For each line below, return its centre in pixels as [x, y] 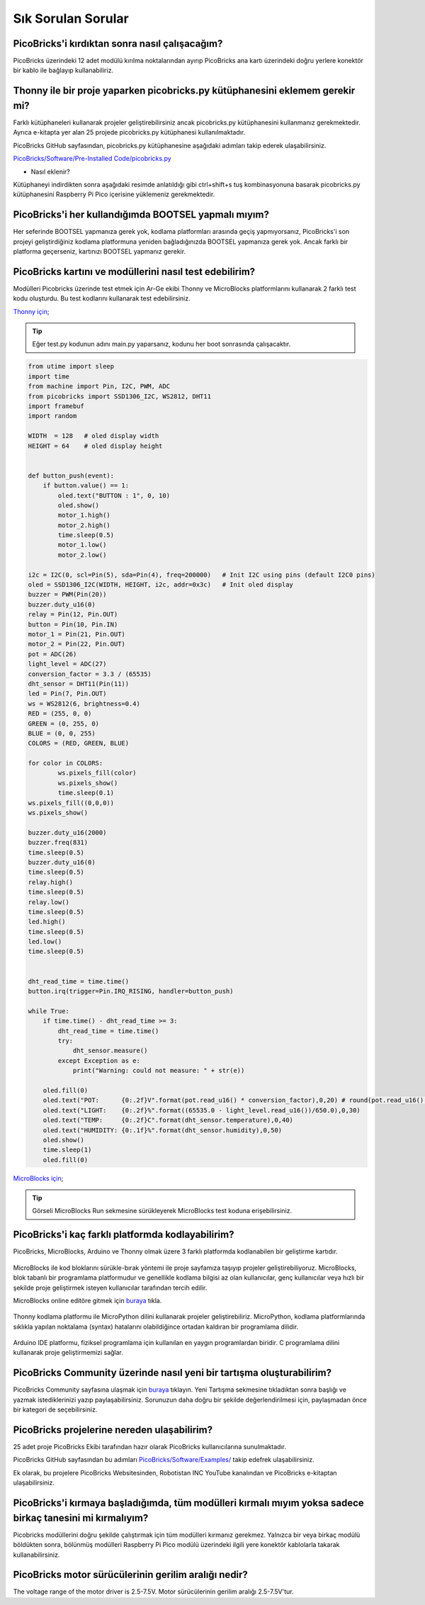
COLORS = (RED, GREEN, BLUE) [79, 743]
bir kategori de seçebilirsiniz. [55, 1409]
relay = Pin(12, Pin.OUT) [73, 614]
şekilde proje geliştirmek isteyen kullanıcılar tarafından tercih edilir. [110, 1288]
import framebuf [56, 406]
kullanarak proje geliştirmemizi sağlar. [68, 1353]
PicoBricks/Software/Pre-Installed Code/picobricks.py [92, 159]
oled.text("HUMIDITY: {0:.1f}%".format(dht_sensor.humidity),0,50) [163, 1130]
